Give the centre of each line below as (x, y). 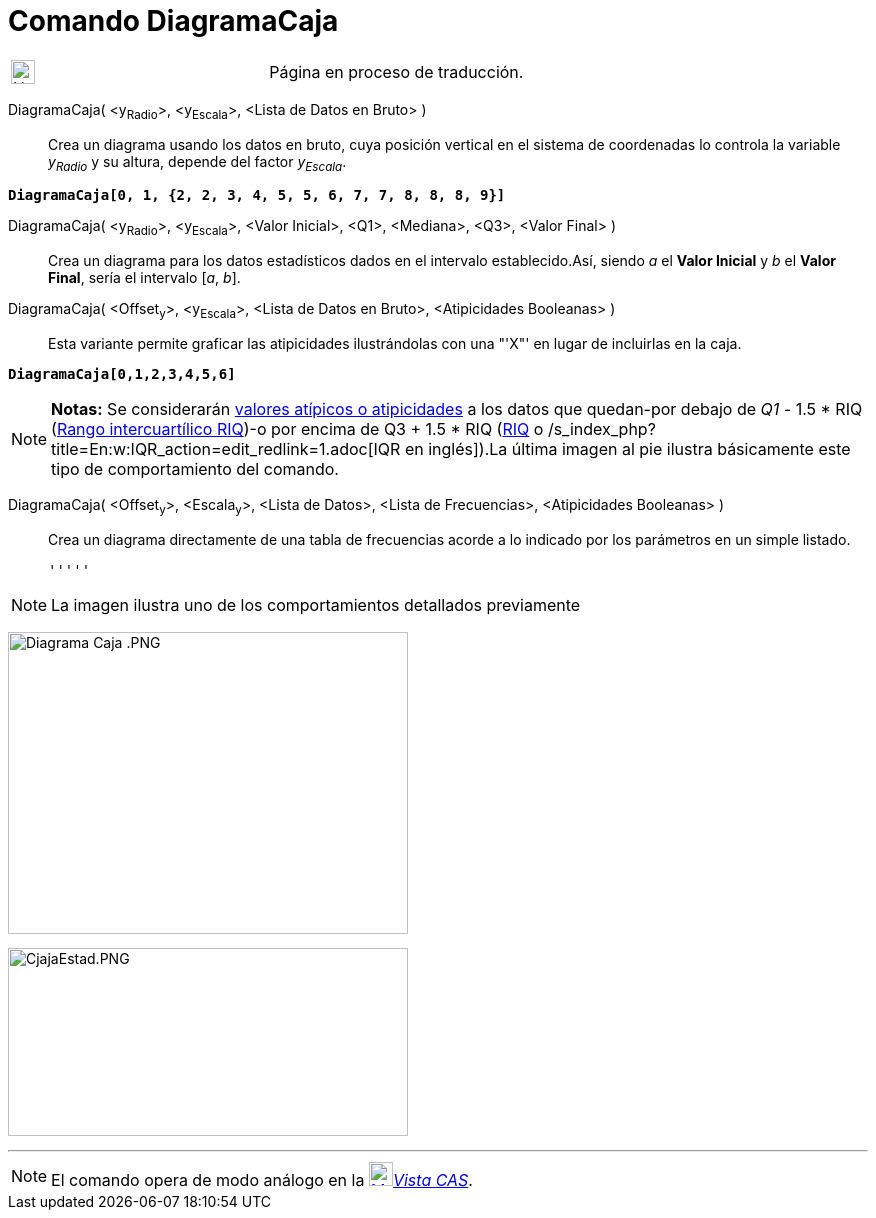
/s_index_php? (601, 428)
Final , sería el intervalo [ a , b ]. (144, 278)
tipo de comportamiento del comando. (195, 468)
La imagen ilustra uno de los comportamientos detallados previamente (316, 604)
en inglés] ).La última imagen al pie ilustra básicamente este (627, 448)
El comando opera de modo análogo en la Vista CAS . (262, 1179)
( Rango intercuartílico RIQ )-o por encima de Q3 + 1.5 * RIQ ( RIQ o (297, 428)
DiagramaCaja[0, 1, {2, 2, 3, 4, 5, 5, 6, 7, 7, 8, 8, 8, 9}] (257, 195)
